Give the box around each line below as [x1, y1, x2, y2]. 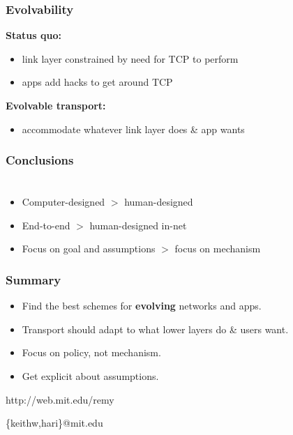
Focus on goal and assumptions [22, 241, 156, 256]
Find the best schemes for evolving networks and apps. [22, 298, 262, 313]
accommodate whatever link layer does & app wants [22, 121, 245, 136]
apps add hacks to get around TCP [22, 75, 173, 89]
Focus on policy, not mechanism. [22, 345, 161, 360]
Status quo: [6, 28, 61, 43]
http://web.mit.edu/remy [6, 392, 114, 406]
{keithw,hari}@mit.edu [6, 415, 103, 430]
